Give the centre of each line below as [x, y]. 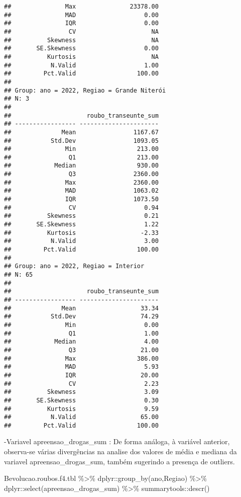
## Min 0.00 [81, 325]
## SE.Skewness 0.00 [81, 49]
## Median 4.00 [81, 342]
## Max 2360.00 [81, 182]
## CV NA [81, 31]
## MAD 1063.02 [81, 191]
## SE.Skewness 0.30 [81, 400]
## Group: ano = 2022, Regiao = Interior [74, 266]
